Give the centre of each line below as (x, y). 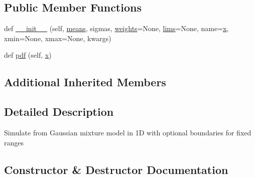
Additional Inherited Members (85, 82)
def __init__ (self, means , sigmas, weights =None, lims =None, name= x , (116, 28)
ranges (14, 142)
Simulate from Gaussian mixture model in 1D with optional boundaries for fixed (128, 132)
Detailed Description (59, 112)
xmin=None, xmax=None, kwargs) (58, 38)
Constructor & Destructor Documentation (116, 169)
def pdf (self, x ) (28, 55)
